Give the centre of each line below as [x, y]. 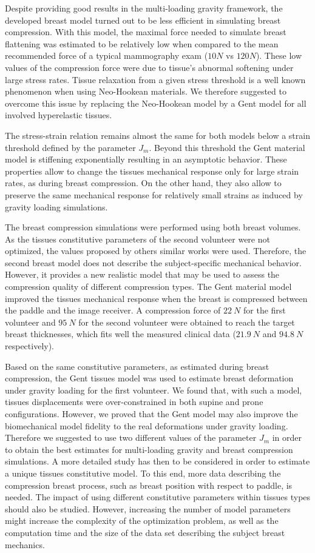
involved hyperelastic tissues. [59, 115]
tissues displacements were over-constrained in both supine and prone [134, 402]
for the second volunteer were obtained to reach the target [187, 322]
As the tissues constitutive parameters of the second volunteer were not [137, 239]
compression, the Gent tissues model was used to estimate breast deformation [149, 378]
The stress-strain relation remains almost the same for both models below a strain [157, 135]
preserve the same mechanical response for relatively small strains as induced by [154, 194]
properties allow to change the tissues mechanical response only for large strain [152, 171]
